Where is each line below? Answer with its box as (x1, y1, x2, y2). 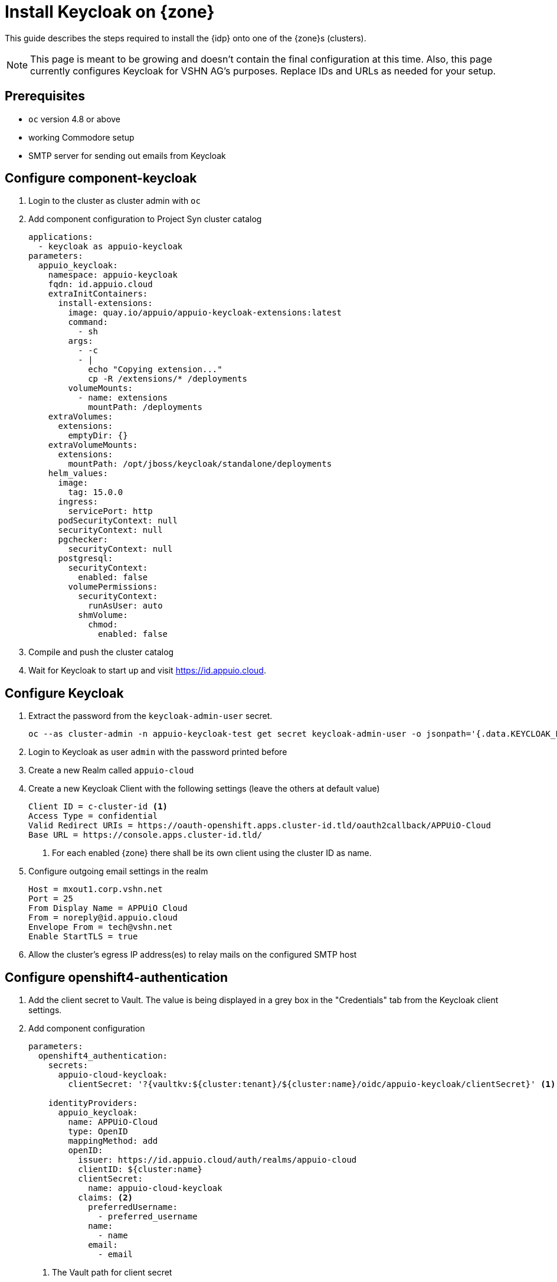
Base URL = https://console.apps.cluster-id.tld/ (28, 830, 263, 840)
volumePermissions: (68, 582, 158, 592)
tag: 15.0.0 (68, 487, 123, 497)
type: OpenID (68, 1127, 128, 1137)
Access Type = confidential (28, 811, 158, 821)
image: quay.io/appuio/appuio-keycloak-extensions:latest (68, 308, 342, 318)
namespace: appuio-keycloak (48, 270, 178, 280)
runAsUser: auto (88, 601, 163, 611)
